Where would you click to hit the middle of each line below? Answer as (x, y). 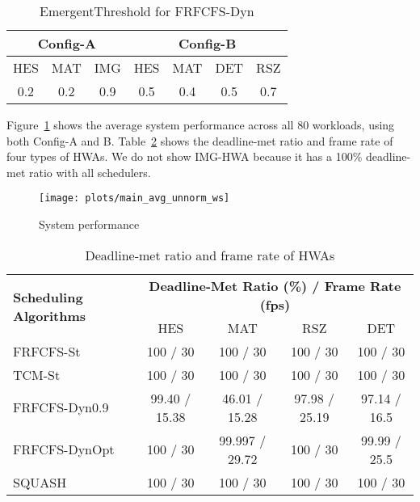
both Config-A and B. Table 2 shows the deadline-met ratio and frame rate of (200, 140)
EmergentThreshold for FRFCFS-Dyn (147, 11)
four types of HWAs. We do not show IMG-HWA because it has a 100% (185, 156)
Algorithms (50, 316)
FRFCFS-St (47, 351)
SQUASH (40, 482)
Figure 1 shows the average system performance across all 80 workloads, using (201, 124)
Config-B (207, 43)
